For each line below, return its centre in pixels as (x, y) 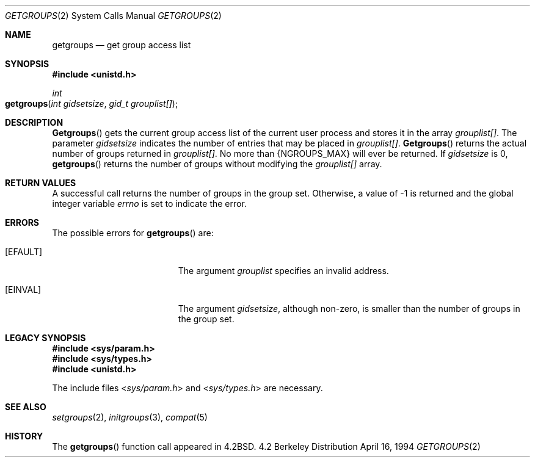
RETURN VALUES (41, 183)
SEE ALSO (26, 407)
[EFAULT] (24, 252)
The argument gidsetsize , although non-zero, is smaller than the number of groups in (349, 309)
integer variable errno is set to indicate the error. (149, 204)
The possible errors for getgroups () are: (133, 233)
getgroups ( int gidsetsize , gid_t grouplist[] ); (92, 103)
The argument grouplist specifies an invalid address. (283, 271)
